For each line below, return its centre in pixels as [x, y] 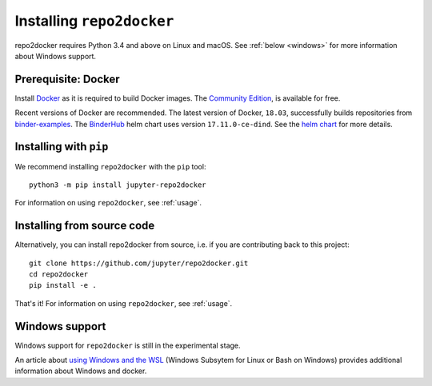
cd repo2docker [59, 275]
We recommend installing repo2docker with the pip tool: [110, 166]
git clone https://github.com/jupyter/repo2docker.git [139, 263]
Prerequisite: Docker [67, 79]
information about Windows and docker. [81, 371]
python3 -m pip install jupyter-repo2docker [118, 185]
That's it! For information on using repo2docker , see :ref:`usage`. [124, 303]
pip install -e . [63, 285]
